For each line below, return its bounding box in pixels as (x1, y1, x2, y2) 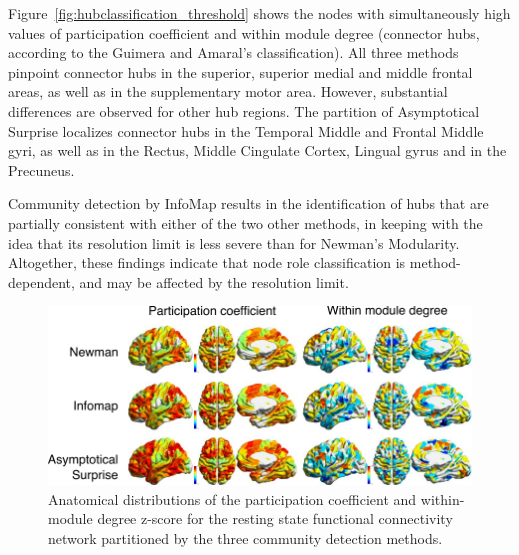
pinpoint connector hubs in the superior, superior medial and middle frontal (8, 61, 473, 82)
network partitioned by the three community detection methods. (48, 527, 443, 548)
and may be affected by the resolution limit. (79, 271, 349, 292)
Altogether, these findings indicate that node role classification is (8, 252, 406, 273)
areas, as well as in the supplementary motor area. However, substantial (8, 81, 448, 102)
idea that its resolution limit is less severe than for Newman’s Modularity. (8, 232, 460, 253)
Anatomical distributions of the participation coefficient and (48, 488, 417, 509)
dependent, (8, 271, 75, 292)
